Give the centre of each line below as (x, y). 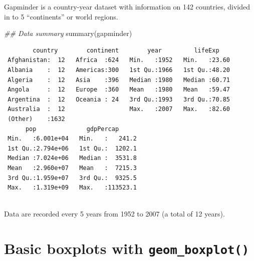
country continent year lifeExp (126, 50)
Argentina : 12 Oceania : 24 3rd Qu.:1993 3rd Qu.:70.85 (119, 99)
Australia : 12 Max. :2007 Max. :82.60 (119, 109)
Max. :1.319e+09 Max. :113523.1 (72, 188)
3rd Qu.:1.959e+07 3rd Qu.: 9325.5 (72, 178)
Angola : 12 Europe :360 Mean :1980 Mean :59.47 (119, 90)
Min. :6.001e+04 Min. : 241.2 (72, 139)
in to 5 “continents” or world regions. (61, 16)
